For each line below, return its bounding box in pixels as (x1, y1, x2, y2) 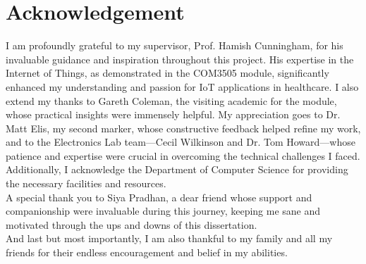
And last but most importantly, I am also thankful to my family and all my (6, 231, 333, 246)
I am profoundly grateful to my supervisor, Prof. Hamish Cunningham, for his (6, 38, 343, 53)
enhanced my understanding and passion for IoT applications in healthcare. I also (6, 79, 359, 94)
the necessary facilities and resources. (6, 176, 166, 191)
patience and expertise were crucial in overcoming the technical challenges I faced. (6, 148, 360, 163)
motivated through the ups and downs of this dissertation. (6, 217, 257, 232)
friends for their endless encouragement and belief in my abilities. (6, 245, 288, 260)
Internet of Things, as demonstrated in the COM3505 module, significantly (6, 65, 329, 80)
